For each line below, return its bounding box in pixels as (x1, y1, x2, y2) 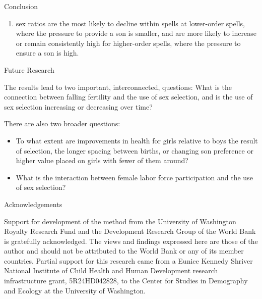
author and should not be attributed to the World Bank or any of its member (4, 245, 244, 256)
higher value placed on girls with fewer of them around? (16, 155, 188, 166)
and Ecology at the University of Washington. (4, 285, 146, 295)
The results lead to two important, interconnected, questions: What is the (4, 81, 232, 92)
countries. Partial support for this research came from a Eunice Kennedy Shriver (4, 255, 253, 266)
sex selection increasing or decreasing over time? (4, 101, 153, 112)
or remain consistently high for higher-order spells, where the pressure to (16, 37, 241, 48)
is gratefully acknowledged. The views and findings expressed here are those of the (4, 235, 258, 246)
